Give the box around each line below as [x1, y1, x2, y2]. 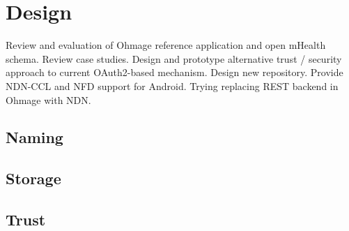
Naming [6, 126, 63, 148]
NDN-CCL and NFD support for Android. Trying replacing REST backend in [6, 78, 339, 93]
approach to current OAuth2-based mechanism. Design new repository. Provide [6, 65, 343, 80]
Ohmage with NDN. [6, 92, 91, 107]
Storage [6, 167, 61, 189]
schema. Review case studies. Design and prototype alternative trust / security [6, 51, 342, 66]
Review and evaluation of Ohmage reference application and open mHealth [6, 38, 326, 52]
